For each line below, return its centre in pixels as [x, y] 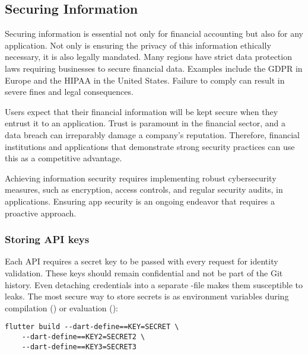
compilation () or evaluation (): [62, 307]
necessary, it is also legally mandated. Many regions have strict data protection [148, 57]
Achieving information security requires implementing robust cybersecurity [141, 178]
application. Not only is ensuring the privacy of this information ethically [138, 45]
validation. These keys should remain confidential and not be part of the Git [144, 272]
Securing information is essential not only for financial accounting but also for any [154, 34]
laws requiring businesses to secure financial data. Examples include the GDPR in [154, 68]
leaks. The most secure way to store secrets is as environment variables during [147, 296]
